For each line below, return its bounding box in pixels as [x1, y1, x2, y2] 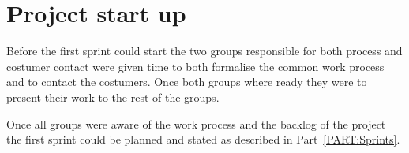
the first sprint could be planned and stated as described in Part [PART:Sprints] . [6, 131, 400, 147]
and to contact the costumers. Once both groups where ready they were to [6, 73, 367, 90]
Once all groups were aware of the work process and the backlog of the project [6, 115, 386, 132]
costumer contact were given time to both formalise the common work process [6, 58, 385, 74]
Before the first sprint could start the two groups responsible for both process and [6, 43, 403, 59]
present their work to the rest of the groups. [6, 88, 220, 105]
